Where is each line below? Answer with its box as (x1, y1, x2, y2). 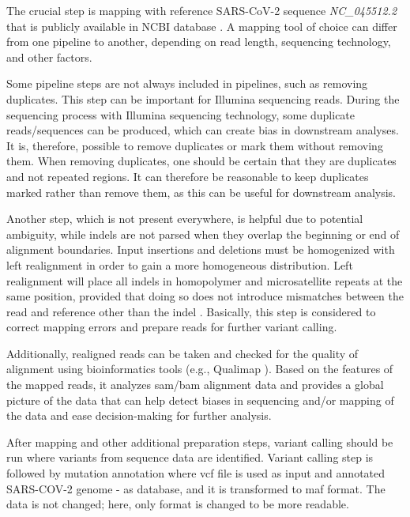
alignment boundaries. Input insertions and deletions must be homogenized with (6, 241, 395, 258)
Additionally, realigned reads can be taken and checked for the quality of (6, 345, 359, 361)
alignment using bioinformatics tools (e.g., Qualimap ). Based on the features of (6, 360, 393, 377)
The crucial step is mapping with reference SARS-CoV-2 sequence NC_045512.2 (6, 2, 397, 18)
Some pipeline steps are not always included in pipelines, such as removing (6, 75, 368, 92)
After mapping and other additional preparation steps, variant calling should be (6, 433, 393, 450)
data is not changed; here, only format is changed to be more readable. (6, 496, 349, 512)
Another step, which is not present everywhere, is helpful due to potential (6, 210, 363, 227)
